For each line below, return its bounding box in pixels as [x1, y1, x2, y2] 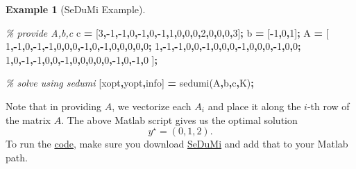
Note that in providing [6, 98, 102, 113]
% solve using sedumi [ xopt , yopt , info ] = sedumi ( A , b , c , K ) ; [6, 75, 254, 90]
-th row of [307, 98, 350, 113]
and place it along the [207, 98, 301, 113]
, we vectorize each [112, 98, 192, 113]
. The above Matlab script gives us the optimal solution [61, 112, 298, 127]
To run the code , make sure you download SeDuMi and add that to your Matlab [6, 136, 348, 151]
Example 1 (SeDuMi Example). [6, 2, 146, 16]
